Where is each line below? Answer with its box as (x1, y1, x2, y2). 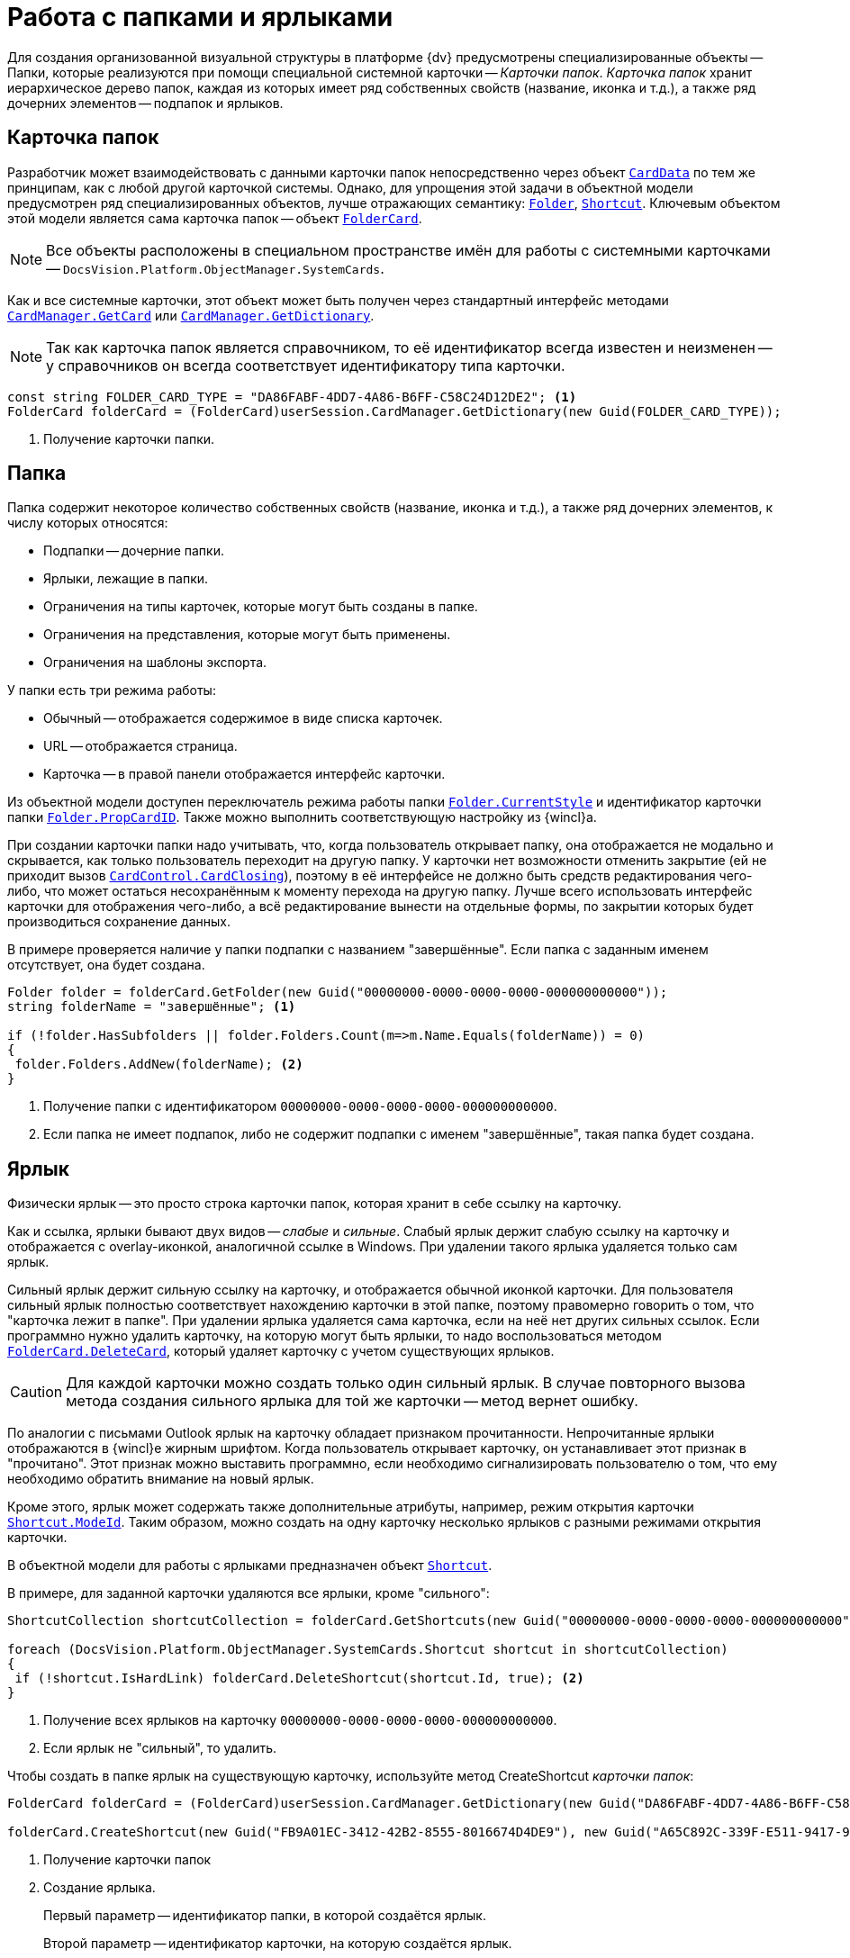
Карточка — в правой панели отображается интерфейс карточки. (43, 766, 446, 782)
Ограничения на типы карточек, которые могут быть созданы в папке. (43, 599, 478, 615)
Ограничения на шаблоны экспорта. (43, 654, 267, 671)
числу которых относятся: (7, 515, 168, 531)
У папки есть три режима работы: (7, 682, 216, 699)
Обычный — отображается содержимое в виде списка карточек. (43, 710, 443, 726)
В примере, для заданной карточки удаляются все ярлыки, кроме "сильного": (7, 1585, 490, 1602)
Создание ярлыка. (43, 1880, 156, 1896)
